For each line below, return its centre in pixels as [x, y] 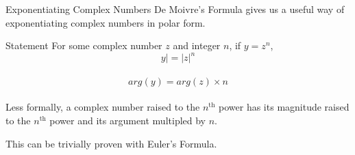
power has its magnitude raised [284, 107]
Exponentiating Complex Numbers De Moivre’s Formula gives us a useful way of [175, 9]
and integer [197, 45]
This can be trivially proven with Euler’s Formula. [111, 143]
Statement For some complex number [84, 45]
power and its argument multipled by [128, 121]
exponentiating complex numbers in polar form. [106, 22]
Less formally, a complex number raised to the [103, 107]
